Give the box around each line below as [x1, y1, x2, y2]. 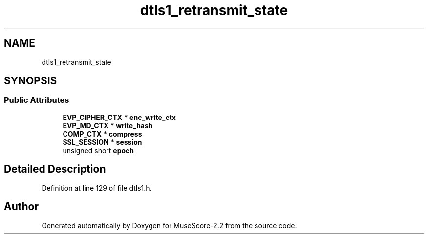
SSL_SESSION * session [63, 138, 142, 146]
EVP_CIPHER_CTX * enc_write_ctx [63, 113, 176, 121]
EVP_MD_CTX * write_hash [63, 121, 153, 130]
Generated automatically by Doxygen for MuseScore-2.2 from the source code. [42, 221, 297, 230]
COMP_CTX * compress [63, 129, 142, 138]
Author [4, 200, 39, 213]
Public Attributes [4, 95, 69, 105]
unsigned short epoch [63, 146, 134, 155]
